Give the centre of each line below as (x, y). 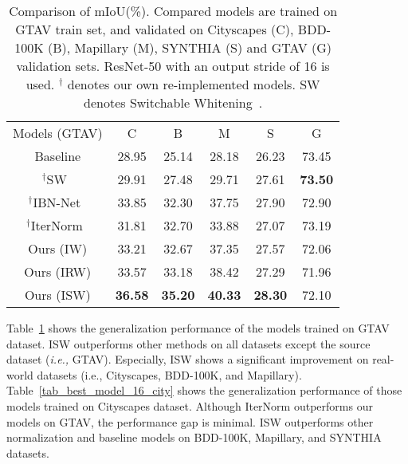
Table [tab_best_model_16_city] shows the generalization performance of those (204, 390)
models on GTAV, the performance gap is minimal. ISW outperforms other (190, 421)
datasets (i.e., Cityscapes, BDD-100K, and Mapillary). (169, 374)
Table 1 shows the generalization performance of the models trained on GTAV (198, 328)
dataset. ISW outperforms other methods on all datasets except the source (188, 343)
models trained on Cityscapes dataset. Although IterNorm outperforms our (190, 405)
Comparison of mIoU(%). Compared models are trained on (173, 11)
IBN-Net (57, 202)
